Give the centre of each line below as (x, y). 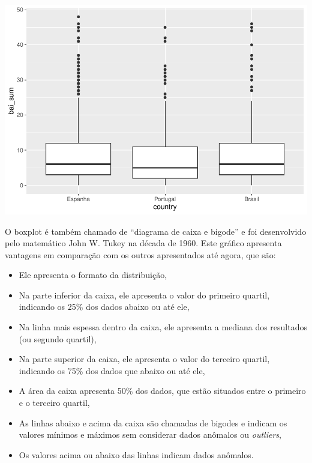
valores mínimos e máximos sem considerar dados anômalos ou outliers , (150, 434)
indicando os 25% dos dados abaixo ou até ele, (104, 307)
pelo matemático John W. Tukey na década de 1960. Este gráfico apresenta (143, 243)
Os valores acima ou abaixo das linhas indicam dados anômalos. (136, 454)
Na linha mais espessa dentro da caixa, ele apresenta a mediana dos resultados (163, 327)
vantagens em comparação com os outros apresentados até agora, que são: (140, 254)
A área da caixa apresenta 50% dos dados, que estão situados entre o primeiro (162, 391)
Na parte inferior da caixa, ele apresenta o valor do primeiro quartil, (144, 295)
